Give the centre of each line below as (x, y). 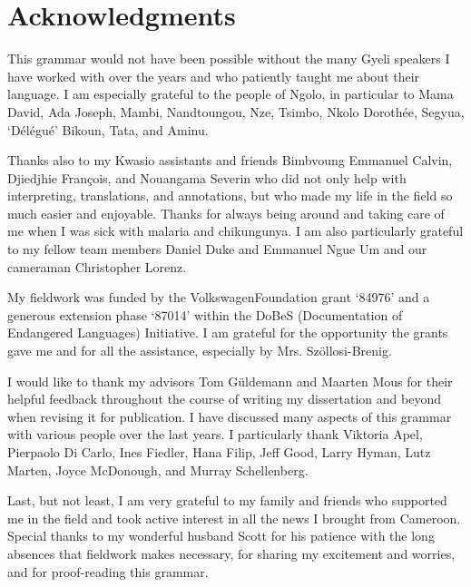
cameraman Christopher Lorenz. (97, 266)
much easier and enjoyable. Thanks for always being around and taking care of (226, 213)
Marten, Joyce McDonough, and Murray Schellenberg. (158, 470)
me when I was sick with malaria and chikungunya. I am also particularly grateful (235, 231)
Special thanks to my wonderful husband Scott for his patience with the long (221, 536)
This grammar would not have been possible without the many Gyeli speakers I (229, 59)
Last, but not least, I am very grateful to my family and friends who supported (227, 500)
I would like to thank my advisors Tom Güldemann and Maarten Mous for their (230, 381)
